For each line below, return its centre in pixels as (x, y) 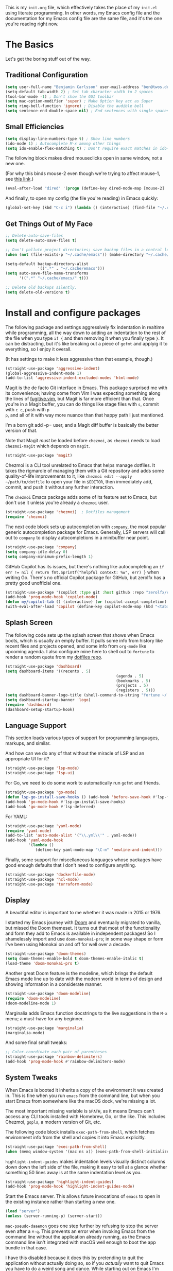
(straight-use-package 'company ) (41, 547)
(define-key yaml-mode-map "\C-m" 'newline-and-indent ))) (99, 850)
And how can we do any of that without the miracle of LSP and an (75, 753)
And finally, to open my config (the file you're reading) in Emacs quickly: (82, 198)
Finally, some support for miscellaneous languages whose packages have (84, 860)
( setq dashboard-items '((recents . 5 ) (48, 671)
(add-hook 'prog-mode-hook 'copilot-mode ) (51, 597)
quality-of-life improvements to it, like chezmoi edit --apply (69, 476)
